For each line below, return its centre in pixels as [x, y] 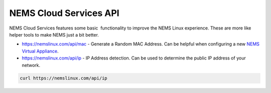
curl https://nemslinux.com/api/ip [63, 78]
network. [31, 65]
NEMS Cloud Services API [64, 13]
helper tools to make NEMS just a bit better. [54, 34]
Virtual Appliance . [40, 51]
